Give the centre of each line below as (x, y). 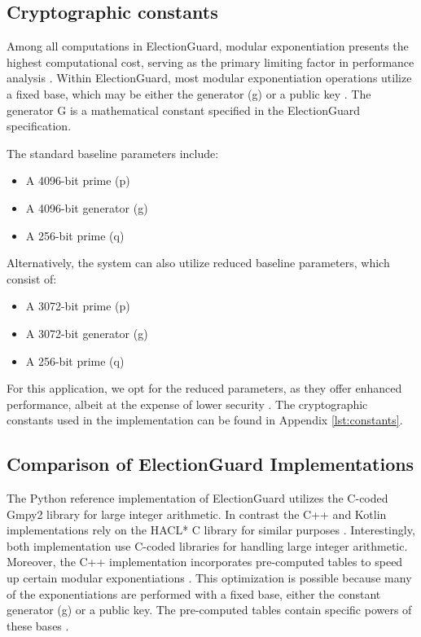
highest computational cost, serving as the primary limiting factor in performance (210, 62)
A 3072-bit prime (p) (78, 306)
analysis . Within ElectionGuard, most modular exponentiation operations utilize (209, 78)
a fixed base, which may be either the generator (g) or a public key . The (189, 93)
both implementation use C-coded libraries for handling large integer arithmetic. (207, 545)
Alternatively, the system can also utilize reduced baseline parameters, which (198, 263)
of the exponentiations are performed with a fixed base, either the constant (194, 593)
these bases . (38, 625)
